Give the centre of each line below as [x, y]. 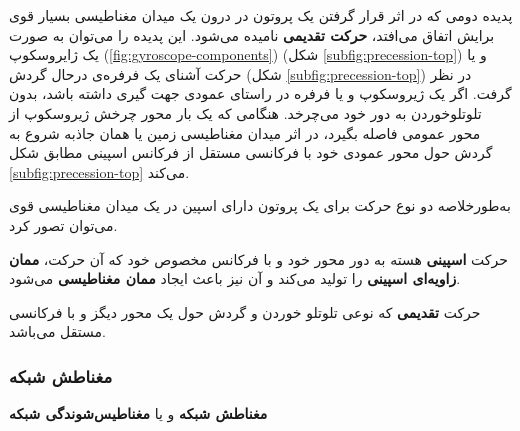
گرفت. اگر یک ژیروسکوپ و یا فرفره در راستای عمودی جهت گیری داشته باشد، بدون [260, 93]
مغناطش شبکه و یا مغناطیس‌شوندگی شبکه [138, 413]
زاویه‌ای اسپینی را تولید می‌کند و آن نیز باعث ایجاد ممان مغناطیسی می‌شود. [235, 278]
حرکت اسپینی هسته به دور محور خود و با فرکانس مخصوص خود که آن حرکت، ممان [258, 258]
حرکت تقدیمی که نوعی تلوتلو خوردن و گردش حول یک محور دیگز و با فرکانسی [245, 311]
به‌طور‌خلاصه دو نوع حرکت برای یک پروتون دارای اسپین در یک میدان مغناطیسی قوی [260, 205]
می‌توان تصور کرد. [63, 224]
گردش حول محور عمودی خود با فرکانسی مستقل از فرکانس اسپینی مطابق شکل [251, 152]
